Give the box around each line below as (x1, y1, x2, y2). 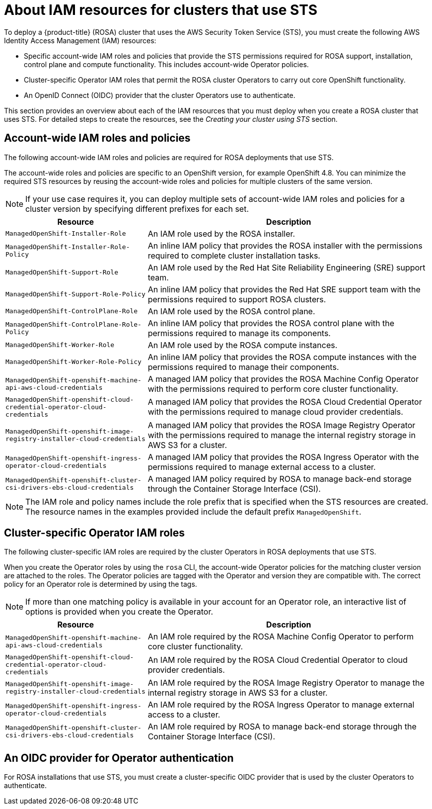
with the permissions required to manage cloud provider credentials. (147, 407, 403, 417)
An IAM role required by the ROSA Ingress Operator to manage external (147, 700, 415, 710)
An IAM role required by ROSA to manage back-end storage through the (147, 721, 417, 732)
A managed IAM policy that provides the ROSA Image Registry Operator (147, 420, 416, 430)
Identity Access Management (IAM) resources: (4, 36, 156, 45)
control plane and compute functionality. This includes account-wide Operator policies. (24, 60, 309, 69)
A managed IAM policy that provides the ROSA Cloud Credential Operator (147, 397, 422, 407)
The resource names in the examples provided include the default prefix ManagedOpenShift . (25, 506, 361, 517)
